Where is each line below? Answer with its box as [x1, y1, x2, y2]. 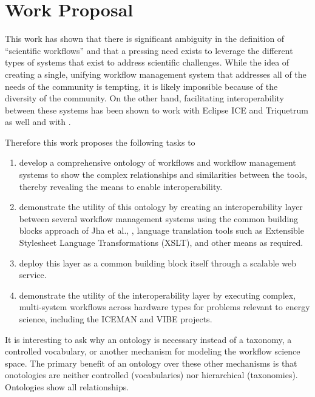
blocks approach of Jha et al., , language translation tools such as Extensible [19, 224, 304, 237]
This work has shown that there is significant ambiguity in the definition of [5, 32, 285, 45]
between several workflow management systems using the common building [19, 212, 299, 225]
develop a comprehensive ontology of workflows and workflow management [19, 156, 296, 169]
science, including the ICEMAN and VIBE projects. [19, 313, 212, 325]
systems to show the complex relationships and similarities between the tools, [19, 168, 307, 181]
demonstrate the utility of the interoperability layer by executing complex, [19, 288, 296, 301]
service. [19, 268, 47, 281]
